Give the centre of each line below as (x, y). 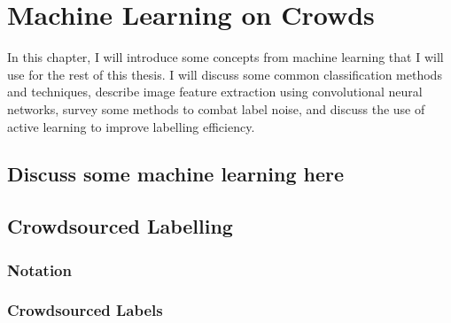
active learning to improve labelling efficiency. (131, 126)
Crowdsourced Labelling (120, 226)
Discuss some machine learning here (176, 174)
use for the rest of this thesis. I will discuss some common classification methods (225, 74)
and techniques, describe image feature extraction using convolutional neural (215, 92)
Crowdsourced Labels (85, 310)
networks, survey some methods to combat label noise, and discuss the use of (216, 108)
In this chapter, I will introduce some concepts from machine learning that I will (225, 57)
